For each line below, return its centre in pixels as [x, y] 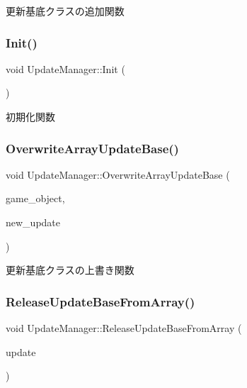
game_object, [35, 198]
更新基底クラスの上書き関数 [70, 270]
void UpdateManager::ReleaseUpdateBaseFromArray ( [124, 328]
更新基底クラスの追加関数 [65, 11]
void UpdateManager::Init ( [65, 68]
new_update [33, 222]
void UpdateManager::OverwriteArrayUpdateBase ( [118, 174]
